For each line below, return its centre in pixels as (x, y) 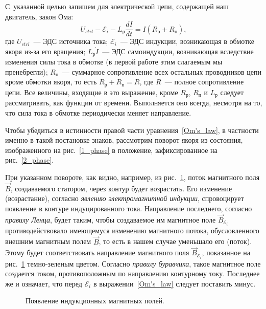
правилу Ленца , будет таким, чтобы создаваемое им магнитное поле (111, 219)
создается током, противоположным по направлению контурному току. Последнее (132, 273)
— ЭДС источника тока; (71, 41)
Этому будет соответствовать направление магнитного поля (97, 252)
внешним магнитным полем (48, 241)
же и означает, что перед (44, 283)
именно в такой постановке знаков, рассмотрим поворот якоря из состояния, (124, 140)
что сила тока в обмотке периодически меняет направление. (98, 112)
